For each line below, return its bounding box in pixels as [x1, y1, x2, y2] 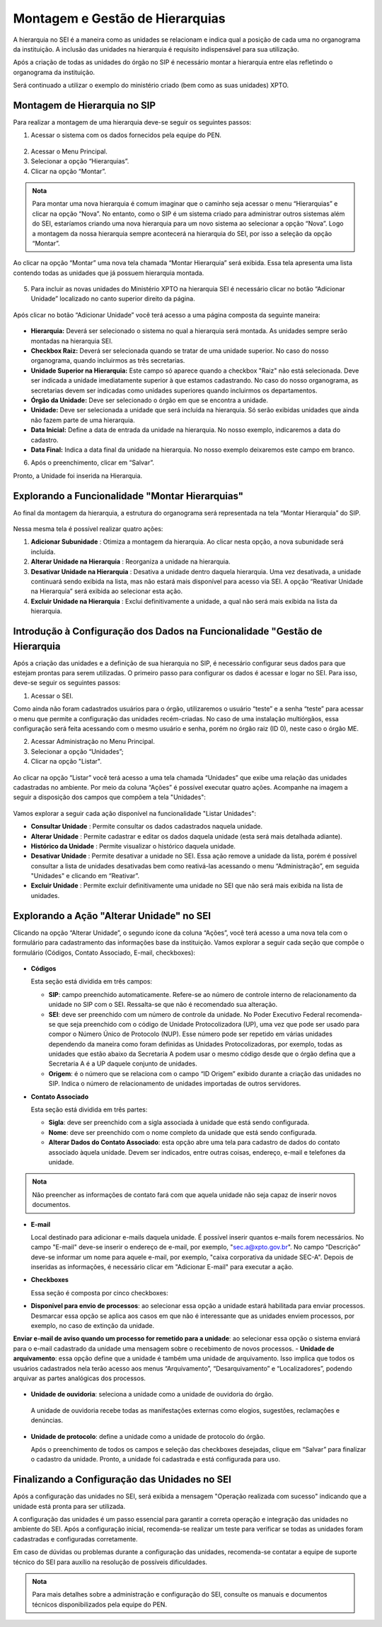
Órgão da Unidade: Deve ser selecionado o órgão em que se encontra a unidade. [30, 396, 269, 404]
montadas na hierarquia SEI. [30, 337, 113, 345]
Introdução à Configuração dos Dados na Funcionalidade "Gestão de [13, 625, 323, 637]
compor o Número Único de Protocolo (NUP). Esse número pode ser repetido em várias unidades [48, 1030, 332, 1039]
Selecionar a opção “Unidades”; [30, 747, 124, 756]
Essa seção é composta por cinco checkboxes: [30, 1288, 169, 1297]
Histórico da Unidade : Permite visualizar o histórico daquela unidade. [30, 841, 236, 850]
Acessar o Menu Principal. [30, 147, 108, 156]
